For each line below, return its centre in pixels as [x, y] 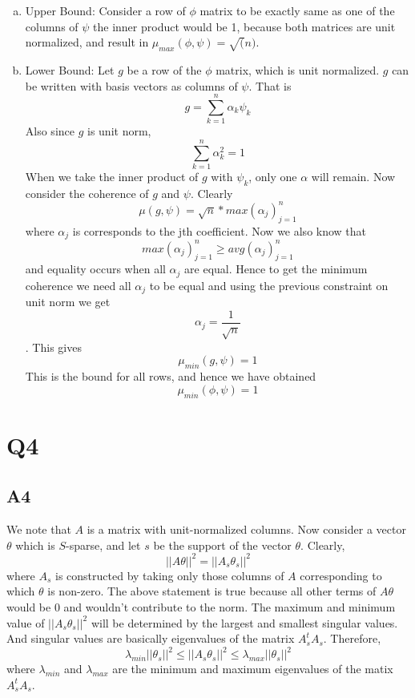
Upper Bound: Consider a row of [105, 10]
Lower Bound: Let [70, 69]
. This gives [53, 347]
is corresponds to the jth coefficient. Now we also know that [220, 230]
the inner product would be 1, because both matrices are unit [244, 26]
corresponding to [341, 575]
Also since [50, 131]
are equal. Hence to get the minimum [276, 269]
